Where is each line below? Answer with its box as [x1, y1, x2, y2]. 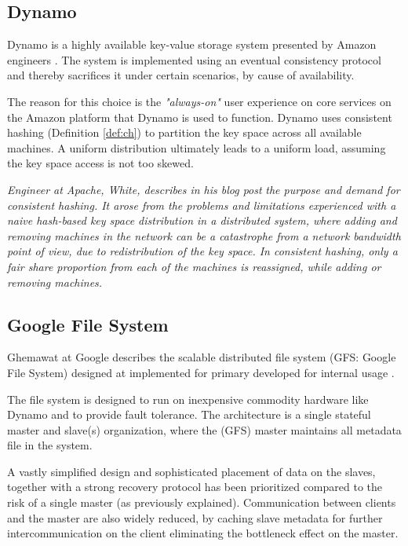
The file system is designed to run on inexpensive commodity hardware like [7, 390, 369, 407]
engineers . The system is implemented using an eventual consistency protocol [7, 51, 381, 68]
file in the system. [7, 437, 93, 453]
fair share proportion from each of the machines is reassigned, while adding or [7, 258, 381, 274]
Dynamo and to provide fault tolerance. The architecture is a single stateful [7, 406, 371, 423]
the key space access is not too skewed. [7, 155, 194, 171]
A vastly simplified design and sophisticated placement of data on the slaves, [7, 463, 376, 479]
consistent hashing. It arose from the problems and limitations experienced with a [7, 196, 396, 213]
